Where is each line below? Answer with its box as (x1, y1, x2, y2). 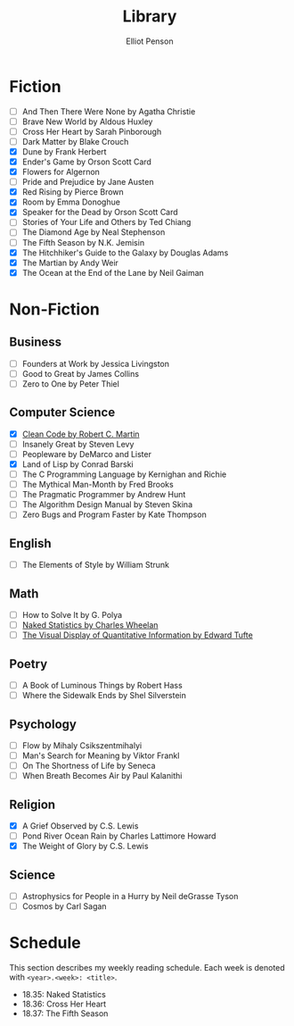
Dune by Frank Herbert (21, 146, 107, 157)
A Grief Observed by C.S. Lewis (21, 821, 139, 831)
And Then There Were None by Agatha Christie (21, 105, 196, 117)
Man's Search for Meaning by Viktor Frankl (21, 750, 180, 761)
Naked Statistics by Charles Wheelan (21, 620, 159, 630)
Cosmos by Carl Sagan (21, 901, 107, 912)
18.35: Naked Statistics (21, 989, 107, 1000)
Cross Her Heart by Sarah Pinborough (21, 126, 162, 137)
